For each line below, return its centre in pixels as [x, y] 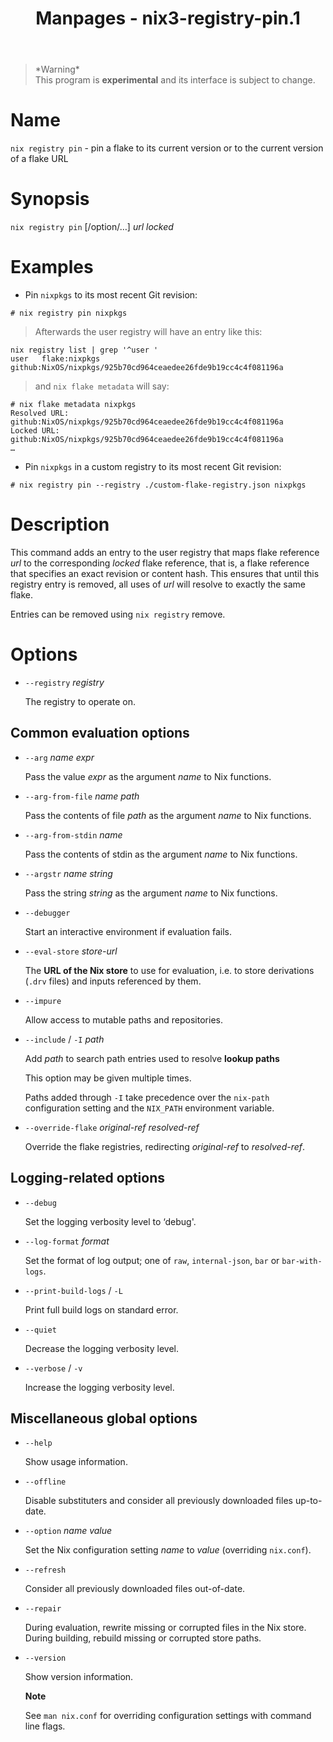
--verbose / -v [53, 1368]
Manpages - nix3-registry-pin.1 [168, 18]
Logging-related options [87, 1178]
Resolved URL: [40, 413]
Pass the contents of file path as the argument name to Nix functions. [168, 815]
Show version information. [79, 1677]
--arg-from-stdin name [73, 834]
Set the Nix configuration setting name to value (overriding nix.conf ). [168, 1550]
